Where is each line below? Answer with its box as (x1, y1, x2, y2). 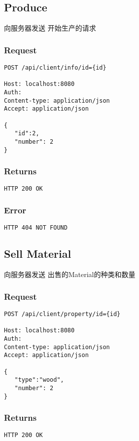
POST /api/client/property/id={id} (4, 311, 121, 318)
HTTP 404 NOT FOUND (4, 224, 68, 232)
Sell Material (4, 246, 71, 261)
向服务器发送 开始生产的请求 (4, 23, 96, 33)
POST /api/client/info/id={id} (4, 64, 106, 72)
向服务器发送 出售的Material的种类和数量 (4, 269, 136, 280)
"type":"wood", (14, 376, 64, 384)
